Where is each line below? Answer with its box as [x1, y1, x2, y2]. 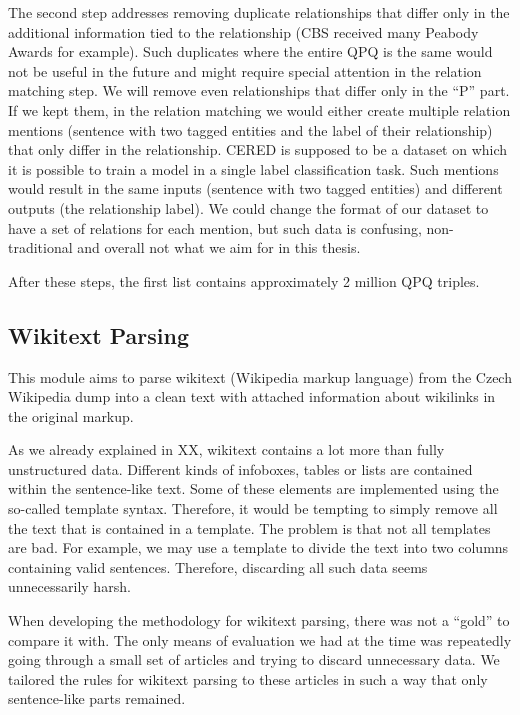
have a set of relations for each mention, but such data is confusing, [8, 217, 422, 238]
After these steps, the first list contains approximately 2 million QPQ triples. [8, 270, 480, 291]
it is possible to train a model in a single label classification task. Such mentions [8, 158, 499, 179]
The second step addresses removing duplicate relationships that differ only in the [8, 2, 510, 22]
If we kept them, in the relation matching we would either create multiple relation [8, 99, 511, 120]
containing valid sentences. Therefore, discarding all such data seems [8, 556, 428, 577]
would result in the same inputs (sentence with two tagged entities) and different [8, 178, 503, 199]
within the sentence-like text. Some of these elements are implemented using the [8, 478, 499, 499]
